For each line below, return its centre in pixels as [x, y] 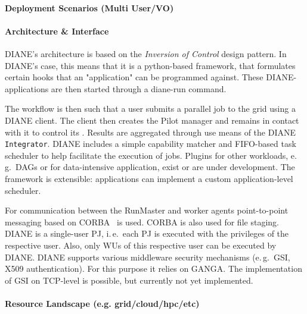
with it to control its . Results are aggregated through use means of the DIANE [150, 132]
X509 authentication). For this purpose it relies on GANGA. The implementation [153, 269]
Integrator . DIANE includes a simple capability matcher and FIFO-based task [151, 144]
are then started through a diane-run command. [139, 88]
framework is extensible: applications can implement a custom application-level [149, 178]
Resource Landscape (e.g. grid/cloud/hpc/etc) [102, 303]
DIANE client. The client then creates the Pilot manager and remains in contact [152, 120]
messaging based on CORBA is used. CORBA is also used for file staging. [142, 222]
